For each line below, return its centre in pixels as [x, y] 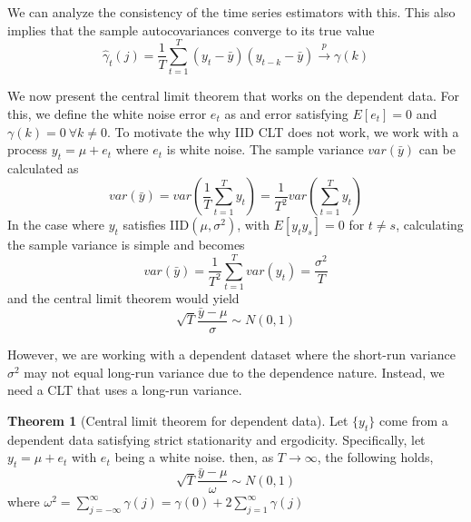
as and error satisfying [286, 113]
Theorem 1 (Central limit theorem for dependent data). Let [178, 420]
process [28, 149]
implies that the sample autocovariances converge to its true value [191, 30]
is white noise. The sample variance [265, 149]
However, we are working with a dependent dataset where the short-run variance [231, 355]
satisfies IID [156, 225]
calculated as [43, 167]
